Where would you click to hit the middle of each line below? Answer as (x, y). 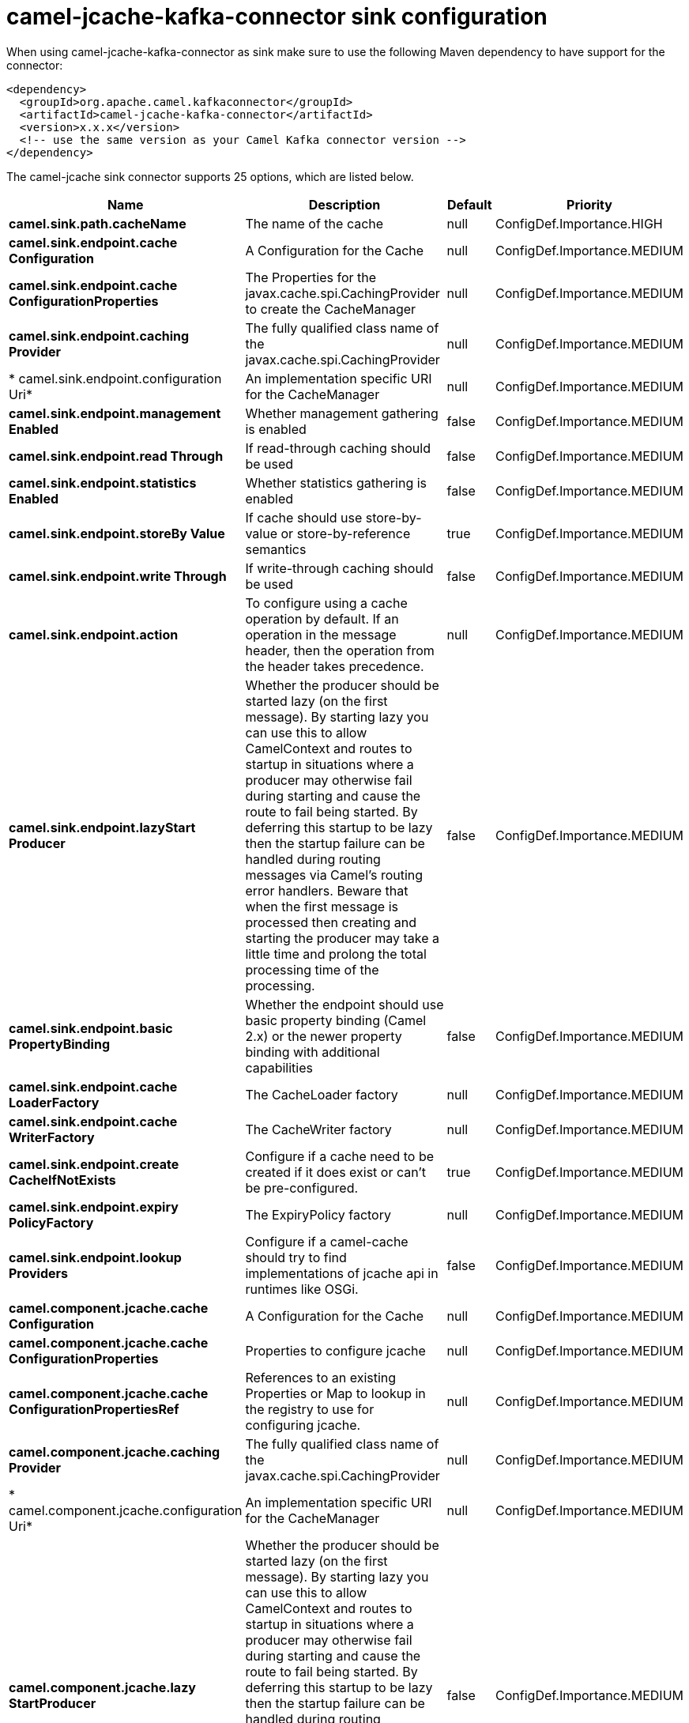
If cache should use (304, 517)
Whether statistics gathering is (336, 483)
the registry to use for (310, 1409)
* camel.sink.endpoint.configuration (115, 378)
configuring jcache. (303, 1425)
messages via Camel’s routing (334, 875)
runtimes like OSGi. (302, 1289)
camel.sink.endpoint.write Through (118, 576)
